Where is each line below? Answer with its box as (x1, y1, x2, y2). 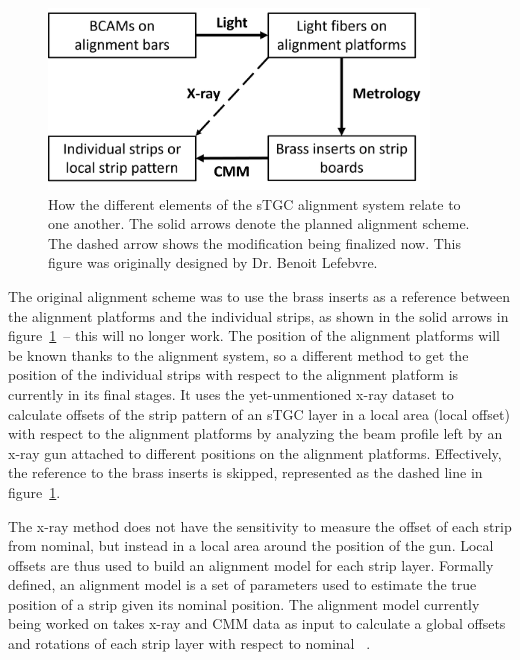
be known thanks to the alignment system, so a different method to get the (8, 344, 469, 365)
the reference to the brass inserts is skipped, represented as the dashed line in (8, 462, 483, 483)
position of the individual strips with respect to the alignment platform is (8, 364, 459, 385)
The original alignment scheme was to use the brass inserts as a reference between (8, 285, 510, 306)
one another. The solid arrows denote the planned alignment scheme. (48, 213, 470, 234)
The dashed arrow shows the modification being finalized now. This (48, 232, 461, 253)
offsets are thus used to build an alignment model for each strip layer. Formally (8, 554, 494, 575)
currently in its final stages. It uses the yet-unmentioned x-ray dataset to (8, 383, 454, 404)
